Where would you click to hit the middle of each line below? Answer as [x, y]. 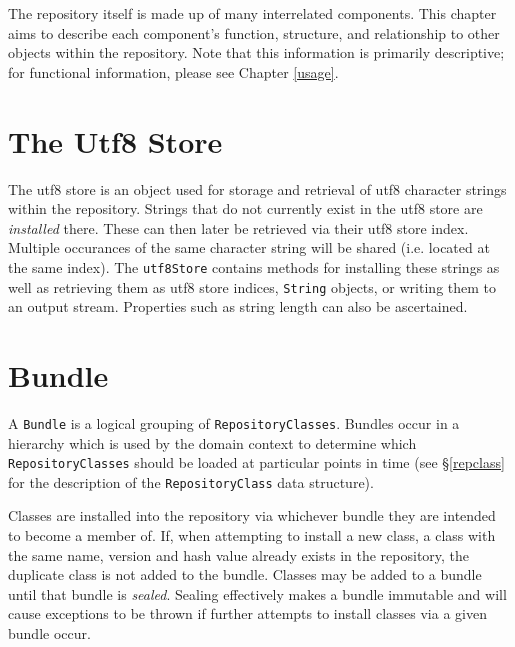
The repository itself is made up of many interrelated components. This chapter [252, 13]
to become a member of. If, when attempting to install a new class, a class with [252, 535]
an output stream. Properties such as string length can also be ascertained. [238, 306]
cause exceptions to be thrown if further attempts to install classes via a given [247, 613]
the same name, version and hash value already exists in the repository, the [239, 554]
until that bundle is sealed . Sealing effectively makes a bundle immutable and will [257, 593]
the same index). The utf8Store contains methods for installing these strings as [254, 266]
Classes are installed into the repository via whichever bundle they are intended [252, 515]
